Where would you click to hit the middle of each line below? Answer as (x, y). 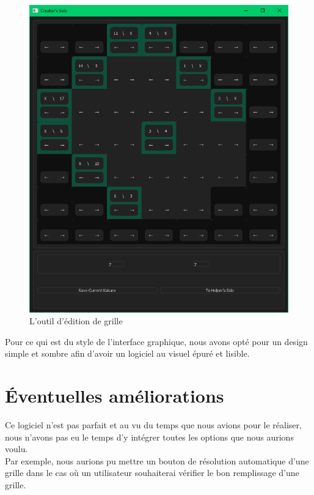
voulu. (16, 449)
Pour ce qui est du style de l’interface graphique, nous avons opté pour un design (156, 341)
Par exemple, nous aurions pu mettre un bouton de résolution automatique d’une (157, 460)
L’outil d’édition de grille (76, 321)
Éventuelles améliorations (115, 396)
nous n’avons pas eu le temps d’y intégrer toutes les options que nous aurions (149, 437)
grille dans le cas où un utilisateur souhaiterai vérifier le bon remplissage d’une (152, 473)
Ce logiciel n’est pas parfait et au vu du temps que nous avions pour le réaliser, (153, 425)
